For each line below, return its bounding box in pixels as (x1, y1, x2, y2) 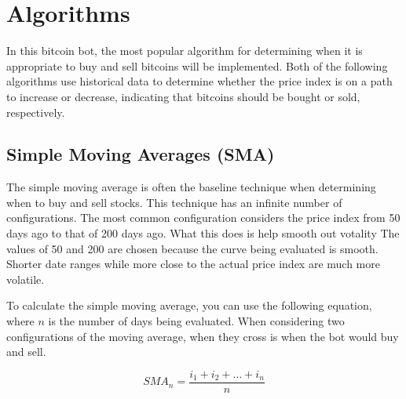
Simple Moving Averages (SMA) (6, 142, 275, 166)
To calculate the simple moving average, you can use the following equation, (6, 297, 372, 314)
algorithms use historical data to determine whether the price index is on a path (6, 73, 393, 89)
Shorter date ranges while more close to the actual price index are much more (6, 256, 380, 272)
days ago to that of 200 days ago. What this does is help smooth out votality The (6, 225, 400, 241)
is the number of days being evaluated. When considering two (48, 313, 345, 329)
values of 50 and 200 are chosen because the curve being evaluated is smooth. (6, 240, 379, 256)
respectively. (6, 103, 65, 120)
